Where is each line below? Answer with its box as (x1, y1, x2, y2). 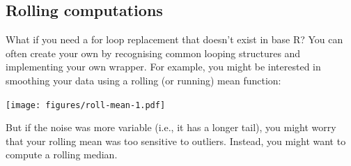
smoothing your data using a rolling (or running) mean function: (6, 73, 281, 87)
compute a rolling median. (6, 147, 118, 162)
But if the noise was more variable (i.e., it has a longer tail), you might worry (6, 120, 336, 135)
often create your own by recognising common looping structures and (6, 45, 301, 60)
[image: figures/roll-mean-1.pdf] (6, 100, 166, 110)
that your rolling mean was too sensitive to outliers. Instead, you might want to (6, 133, 346, 148)
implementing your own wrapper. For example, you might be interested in (6, 59, 321, 74)
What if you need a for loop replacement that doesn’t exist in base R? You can (6, 32, 343, 47)
